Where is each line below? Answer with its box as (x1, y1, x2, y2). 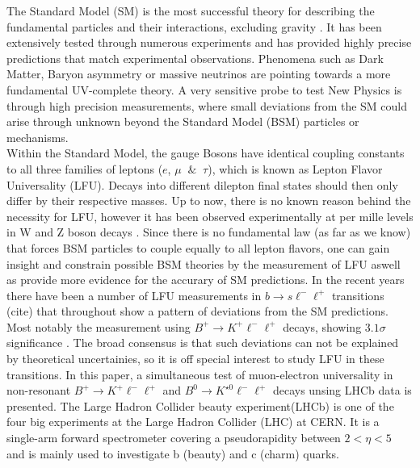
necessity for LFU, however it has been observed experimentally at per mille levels (6, 207, 414, 224)
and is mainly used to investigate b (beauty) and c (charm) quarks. (6, 445, 339, 462)
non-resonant (6, 382, 71, 399)
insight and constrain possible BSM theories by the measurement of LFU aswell (6, 255, 401, 272)
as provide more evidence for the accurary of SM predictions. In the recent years (6, 271, 405, 288)
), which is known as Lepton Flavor (208, 160, 383, 177)
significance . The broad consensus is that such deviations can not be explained (6, 334, 399, 351)
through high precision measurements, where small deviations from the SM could (6, 97, 408, 114)
